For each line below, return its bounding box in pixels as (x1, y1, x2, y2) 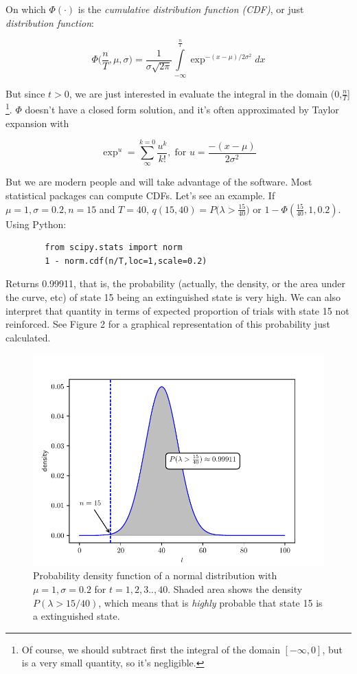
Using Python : (5, 216, 67, 231)
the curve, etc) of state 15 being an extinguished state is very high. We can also (5, 290, 341, 304)
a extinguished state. (33, 609, 120, 623)
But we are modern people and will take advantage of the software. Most (5, 175, 312, 189)
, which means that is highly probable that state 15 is (98, 595, 323, 609)
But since (5, 86, 45, 100)
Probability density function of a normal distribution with (33, 568, 277, 583)
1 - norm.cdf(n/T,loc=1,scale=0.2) (45, 256, 207, 266)
